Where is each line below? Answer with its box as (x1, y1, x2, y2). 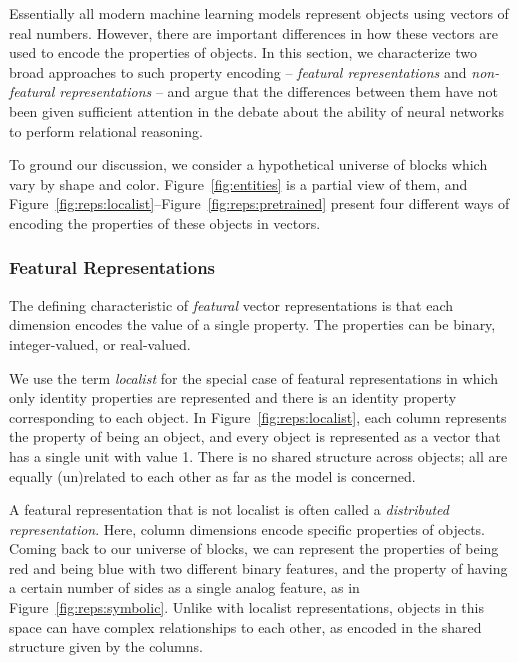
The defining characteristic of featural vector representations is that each (9, 294, 453, 315)
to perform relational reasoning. (9, 120, 203, 141)
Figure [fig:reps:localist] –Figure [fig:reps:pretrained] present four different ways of (9, 193, 510, 214)
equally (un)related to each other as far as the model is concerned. (9, 465, 416, 486)
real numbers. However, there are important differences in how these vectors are (9, 22, 499, 43)
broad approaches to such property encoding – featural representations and (9, 61, 467, 82)
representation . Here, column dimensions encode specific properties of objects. (9, 518, 485, 539)
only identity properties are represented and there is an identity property (9, 387, 457, 408)
